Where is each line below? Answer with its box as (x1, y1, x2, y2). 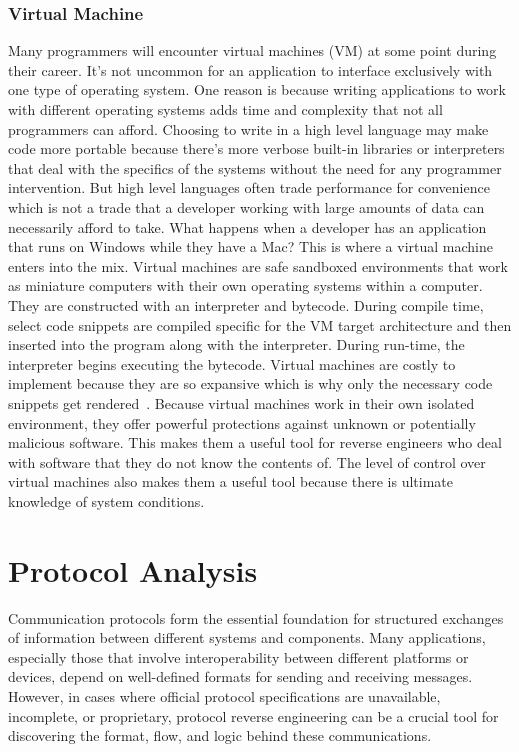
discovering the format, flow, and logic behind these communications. (8, 725, 432, 746)
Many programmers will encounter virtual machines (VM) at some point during (8, 40, 497, 61)
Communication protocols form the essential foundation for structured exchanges (8, 607, 504, 628)
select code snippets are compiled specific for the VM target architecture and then (8, 314, 512, 335)
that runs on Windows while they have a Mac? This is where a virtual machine (8, 236, 493, 257)
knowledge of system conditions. (8, 490, 205, 511)
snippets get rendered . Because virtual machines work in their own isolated (8, 392, 475, 413)
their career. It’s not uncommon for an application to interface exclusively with (8, 59, 493, 80)
